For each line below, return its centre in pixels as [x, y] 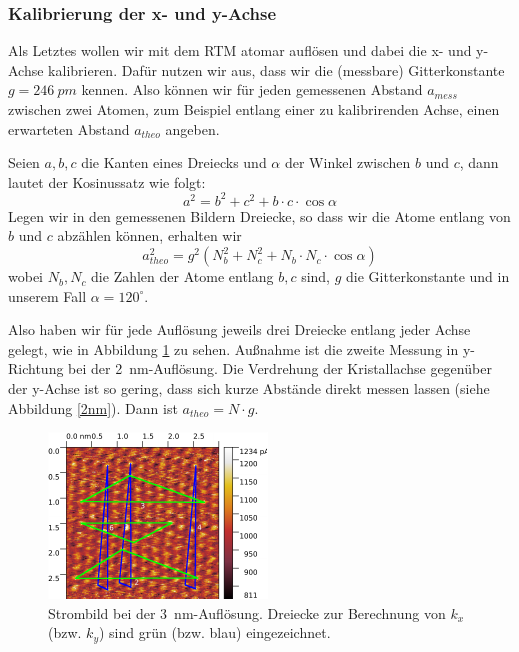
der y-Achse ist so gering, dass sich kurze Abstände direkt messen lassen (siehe [249, 388]
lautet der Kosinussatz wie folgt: [107, 181]
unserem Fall [47, 295]
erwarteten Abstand [69, 128]
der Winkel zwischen [347, 162]
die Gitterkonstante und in [428, 276]
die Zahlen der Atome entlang [182, 276]
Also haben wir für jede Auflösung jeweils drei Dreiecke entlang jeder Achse [239, 329]
